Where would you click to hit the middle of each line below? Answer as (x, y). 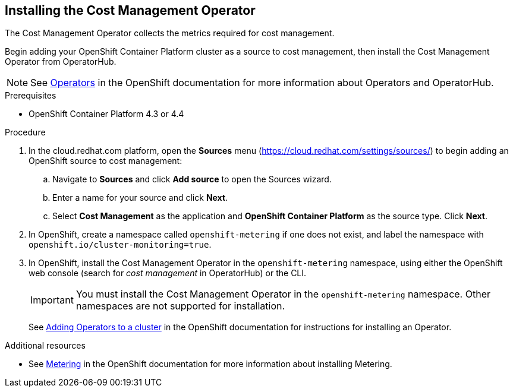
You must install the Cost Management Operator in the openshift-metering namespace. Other (283, 294)
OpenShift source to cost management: (106, 161)
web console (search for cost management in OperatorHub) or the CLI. (168, 273)
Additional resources (45, 346)
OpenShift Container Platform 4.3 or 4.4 (106, 114)
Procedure (25, 132)
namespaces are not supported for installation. (180, 306)
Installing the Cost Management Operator (130, 10)
